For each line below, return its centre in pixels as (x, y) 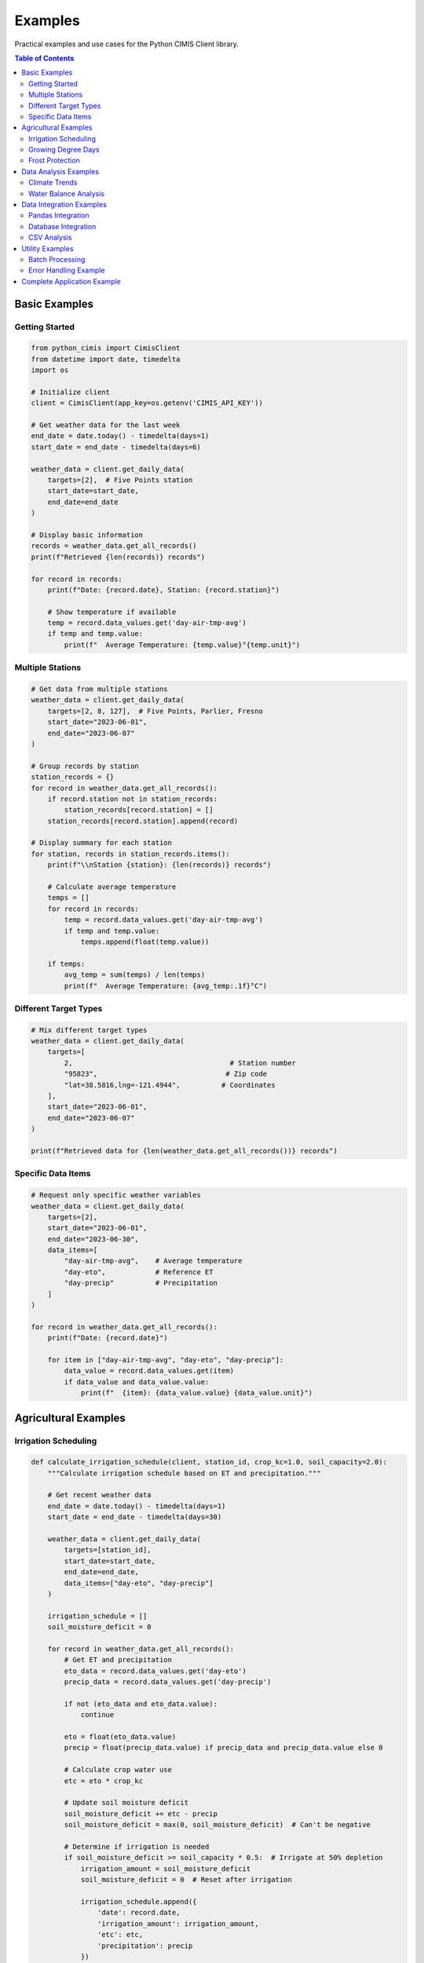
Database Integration (62, 226)
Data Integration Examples (64, 205)
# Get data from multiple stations (99, 689)
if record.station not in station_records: (132, 799)
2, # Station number (180, 1063)
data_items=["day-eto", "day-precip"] (139, 1583)
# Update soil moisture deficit (126, 1803)
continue (97, 1715)
